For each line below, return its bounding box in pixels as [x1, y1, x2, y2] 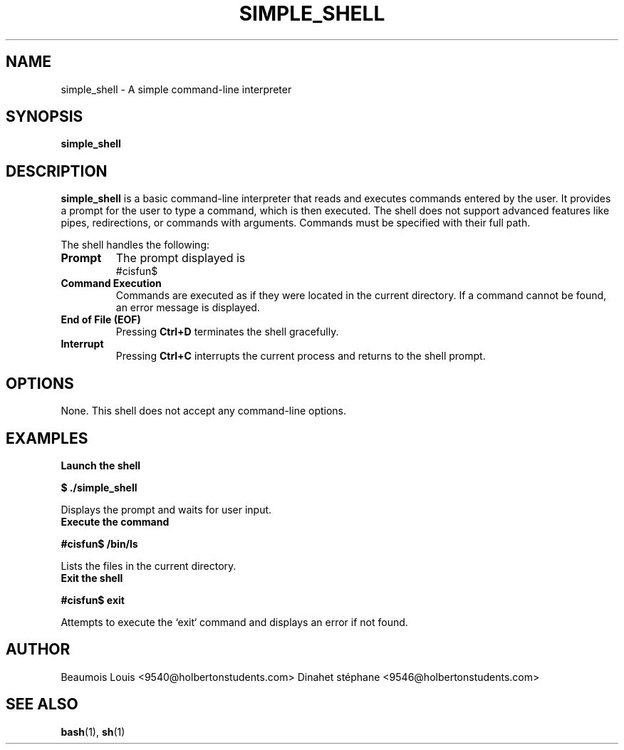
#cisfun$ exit [61, 593, 125, 606]
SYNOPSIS [6, 108, 83, 126]
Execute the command [61, 515, 170, 528]
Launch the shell [61, 459, 141, 472]
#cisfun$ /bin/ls [61, 537, 138, 550]
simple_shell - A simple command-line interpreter [61, 83, 292, 95]
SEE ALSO [6, 695, 78, 714]
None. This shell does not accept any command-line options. [61, 405, 347, 417]
